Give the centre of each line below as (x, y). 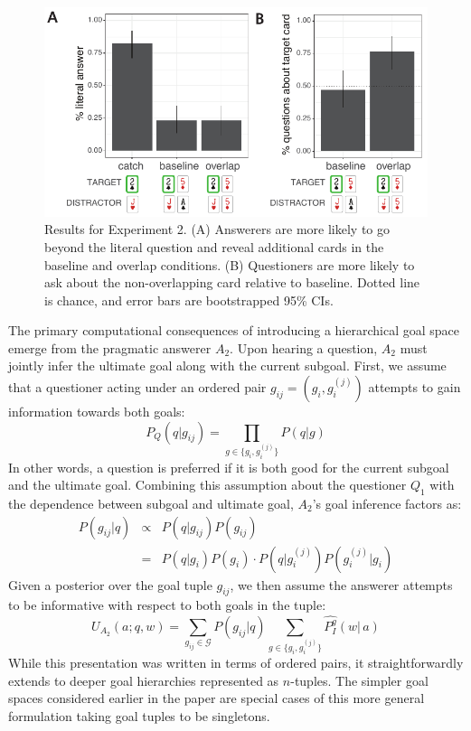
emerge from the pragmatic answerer (110, 347)
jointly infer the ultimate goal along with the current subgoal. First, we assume (227, 365)
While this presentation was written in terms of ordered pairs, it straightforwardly (236, 662)
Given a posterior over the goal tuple (110, 584)
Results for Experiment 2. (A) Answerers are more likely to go (217, 229)
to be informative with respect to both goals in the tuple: (167, 605)
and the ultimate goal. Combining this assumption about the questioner (207, 485)
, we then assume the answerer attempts (341, 584)
